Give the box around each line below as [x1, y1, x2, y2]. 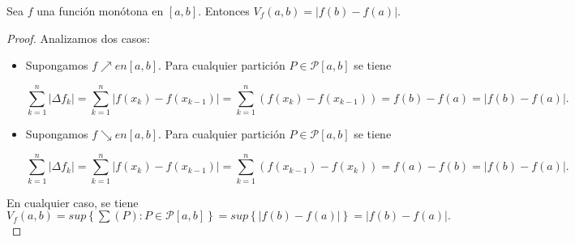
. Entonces [198, 2, 250, 19]
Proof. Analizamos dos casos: [6, 29, 150, 46]
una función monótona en [36, 2, 164, 19]
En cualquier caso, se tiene [6, 193, 139, 210]
